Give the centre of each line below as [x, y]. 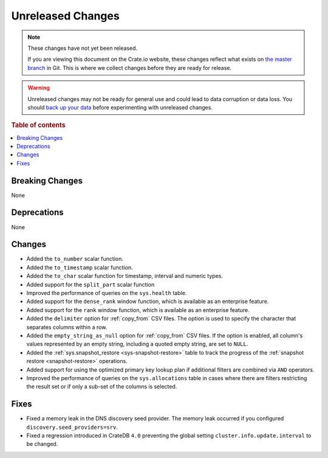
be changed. [42, 444]
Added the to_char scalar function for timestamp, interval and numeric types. [125, 276]
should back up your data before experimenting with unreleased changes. [120, 107]
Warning [39, 88]
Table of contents [39, 125]
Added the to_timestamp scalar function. [80, 267]
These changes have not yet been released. [83, 48]
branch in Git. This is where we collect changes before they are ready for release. [130, 68]
